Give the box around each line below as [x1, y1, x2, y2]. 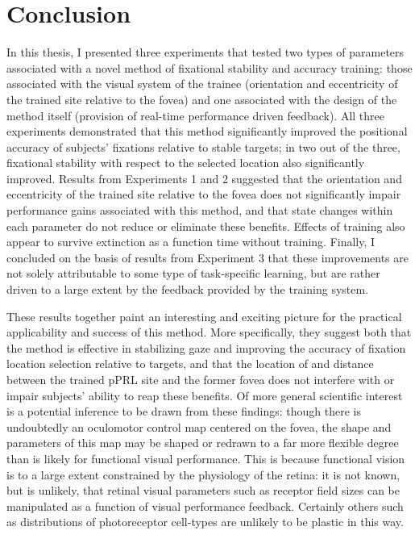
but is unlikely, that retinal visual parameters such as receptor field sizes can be [6, 482, 400, 499]
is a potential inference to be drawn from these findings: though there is [6, 403, 361, 420]
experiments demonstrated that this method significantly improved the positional [6, 123, 408, 140]
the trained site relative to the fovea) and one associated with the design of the [6, 90, 397, 107]
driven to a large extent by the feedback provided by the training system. [6, 281, 369, 298]
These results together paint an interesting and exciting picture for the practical [6, 307, 402, 324]
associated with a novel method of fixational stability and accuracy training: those [6, 59, 413, 76]
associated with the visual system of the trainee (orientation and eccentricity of [6, 75, 398, 92]
